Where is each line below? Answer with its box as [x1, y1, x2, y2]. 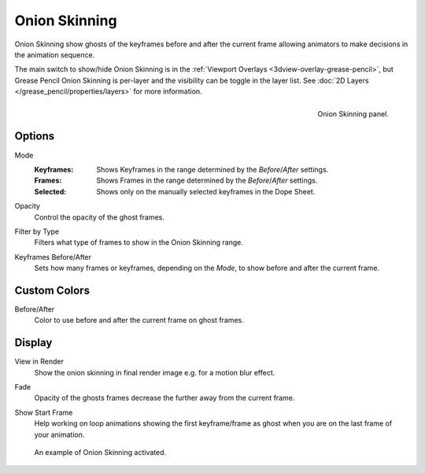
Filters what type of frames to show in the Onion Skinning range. [34, 238, 244, 247]
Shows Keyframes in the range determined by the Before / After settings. [96, 164, 329, 174]
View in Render [14, 357, 65, 366]
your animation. [34, 430, 85, 439]
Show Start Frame [14, 408, 73, 417]
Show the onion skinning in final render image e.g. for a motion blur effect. [34, 368, 275, 377]
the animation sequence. [14, 50, 95, 59]
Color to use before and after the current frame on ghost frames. [34, 316, 244, 325]
